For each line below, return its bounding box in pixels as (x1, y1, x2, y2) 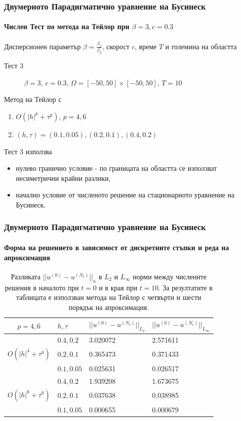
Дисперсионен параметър (4, 41, 81, 51)
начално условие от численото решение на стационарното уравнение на (16, 189, 234, 200)
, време (135, 41, 157, 51)
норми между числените (133, 271, 207, 281)
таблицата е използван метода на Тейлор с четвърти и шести (16, 292, 201, 302)
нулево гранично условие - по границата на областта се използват (16, 163, 217, 173)
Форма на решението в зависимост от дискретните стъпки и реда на (4, 242, 229, 252)
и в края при (99, 282, 137, 292)
